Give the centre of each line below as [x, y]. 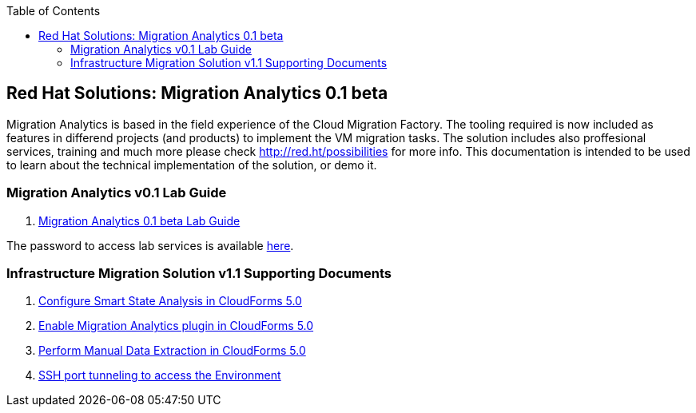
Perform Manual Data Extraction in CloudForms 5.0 [172, 351]
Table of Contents [54, 11]
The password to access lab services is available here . [150, 245]
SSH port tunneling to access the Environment [160, 375]
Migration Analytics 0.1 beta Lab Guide [139, 220]
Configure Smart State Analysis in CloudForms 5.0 [170, 301]
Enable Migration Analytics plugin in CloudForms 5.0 [176, 326]
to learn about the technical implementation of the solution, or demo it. [192, 165]
